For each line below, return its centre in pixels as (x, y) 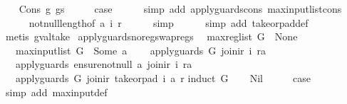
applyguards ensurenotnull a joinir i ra (104, 64)
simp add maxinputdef (56, 92)
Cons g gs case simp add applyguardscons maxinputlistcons (180, 8)
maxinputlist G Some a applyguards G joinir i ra (140, 50)
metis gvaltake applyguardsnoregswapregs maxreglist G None (151, 36)
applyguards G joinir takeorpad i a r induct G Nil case (163, 77)
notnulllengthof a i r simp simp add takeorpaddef (169, 22)
